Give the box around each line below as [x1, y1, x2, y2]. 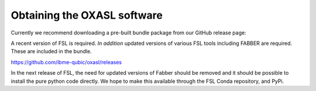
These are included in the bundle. [11, 48, 92, 55]
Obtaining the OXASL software [11, 9, 163, 22]
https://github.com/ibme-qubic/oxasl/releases [11, 58, 122, 65]
